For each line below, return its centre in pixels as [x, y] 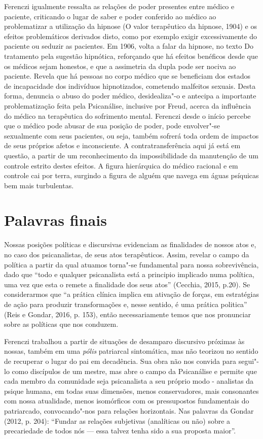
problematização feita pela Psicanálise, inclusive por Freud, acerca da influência [128, 105]
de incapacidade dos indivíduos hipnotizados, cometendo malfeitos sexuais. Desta [130, 86]
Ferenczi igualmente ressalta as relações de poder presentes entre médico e [119, 6]
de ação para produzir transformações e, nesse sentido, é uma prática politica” [126, 304]
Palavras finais [55, 220]
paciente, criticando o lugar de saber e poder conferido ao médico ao [110, 16]
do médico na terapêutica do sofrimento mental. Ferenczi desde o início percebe [127, 115]
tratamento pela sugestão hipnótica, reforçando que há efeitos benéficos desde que [131, 56]
